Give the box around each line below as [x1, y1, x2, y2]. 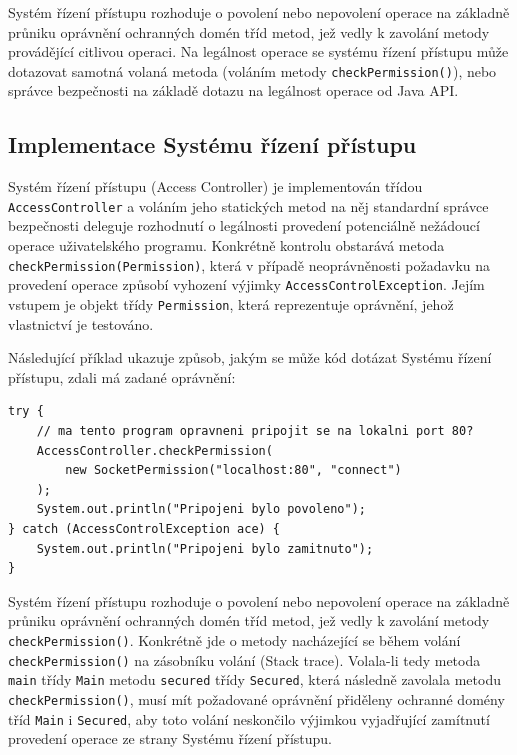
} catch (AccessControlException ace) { [8, 521, 281, 536]
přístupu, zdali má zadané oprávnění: [8, 366, 236, 387]
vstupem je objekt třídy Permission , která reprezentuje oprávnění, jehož [8, 293, 454, 314]
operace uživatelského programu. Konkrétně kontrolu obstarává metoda [8, 235, 445, 256]
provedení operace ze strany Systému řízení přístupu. [8, 728, 332, 749]
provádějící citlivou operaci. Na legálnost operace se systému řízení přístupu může [8, 41, 509, 62]
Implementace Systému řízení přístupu [8, 129, 417, 160]
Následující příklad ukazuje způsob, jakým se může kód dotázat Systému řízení [8, 347, 492, 368]
